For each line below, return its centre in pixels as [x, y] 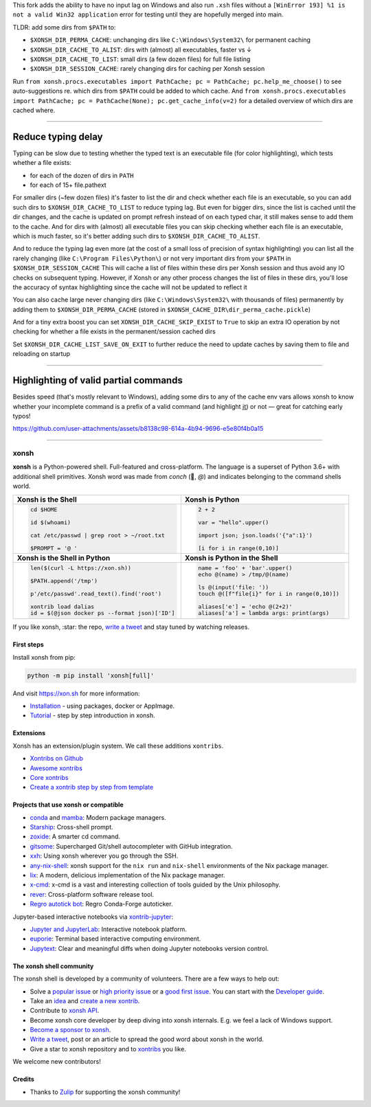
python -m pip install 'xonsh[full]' [91, 675]
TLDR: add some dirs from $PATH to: [64, 27]
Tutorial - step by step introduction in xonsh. [92, 715]
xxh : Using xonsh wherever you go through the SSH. [104, 856]
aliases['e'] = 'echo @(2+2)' [245, 607]
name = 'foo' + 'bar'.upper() [245, 568]
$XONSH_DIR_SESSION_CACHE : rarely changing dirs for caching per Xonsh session [147, 69]
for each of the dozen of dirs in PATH [82, 175]
